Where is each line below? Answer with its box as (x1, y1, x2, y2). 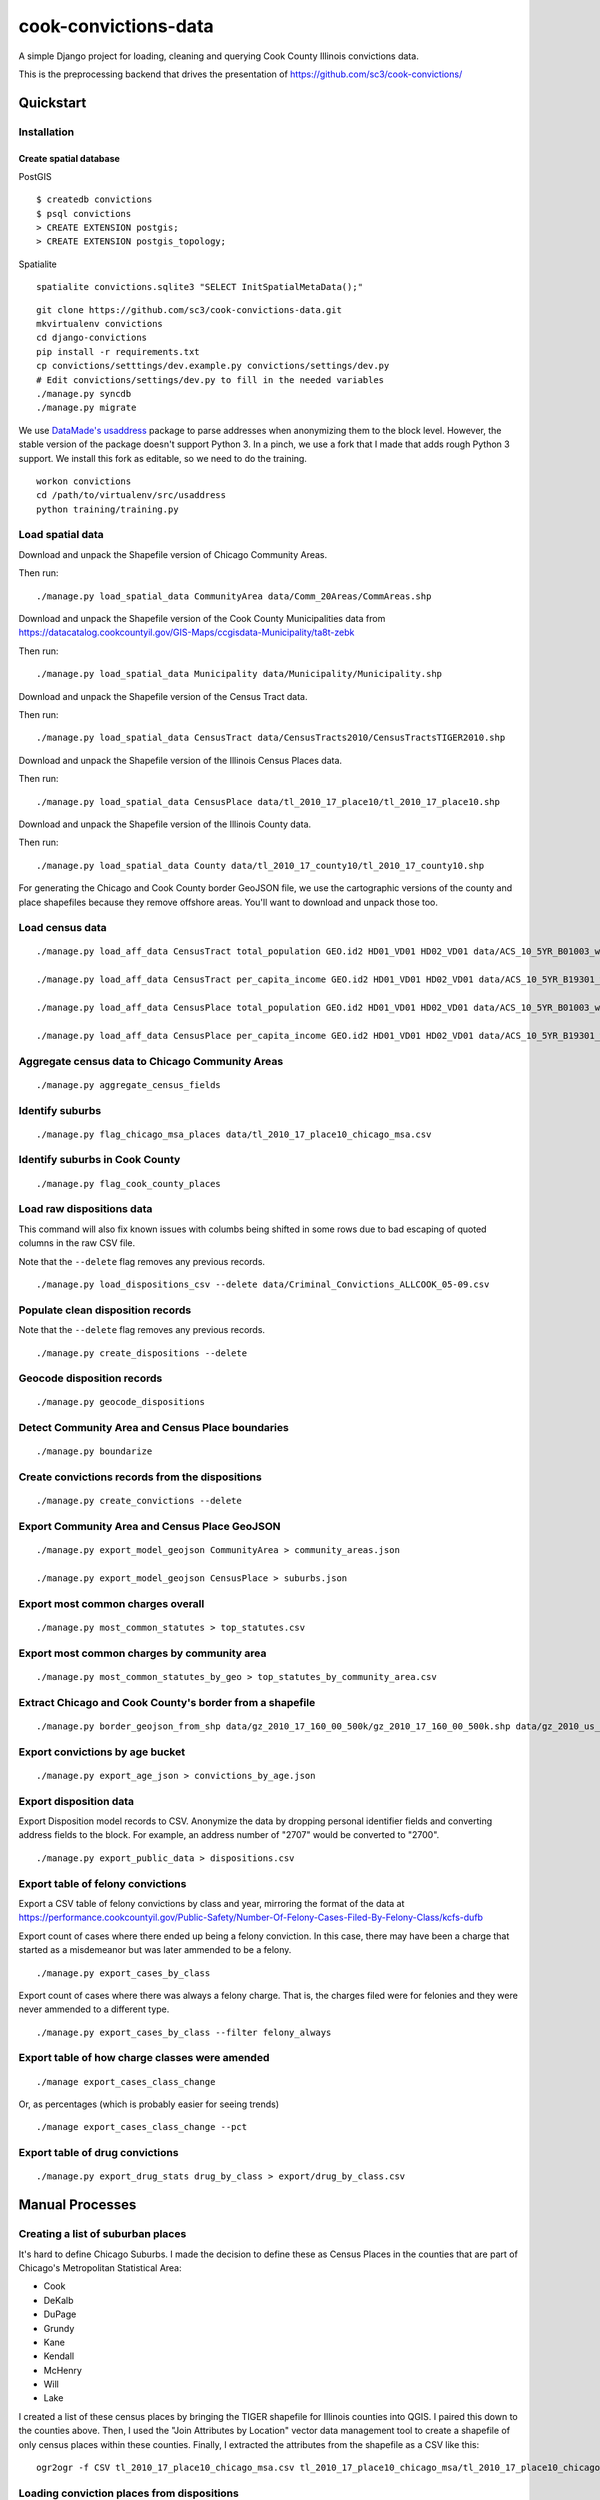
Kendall (43, 2350, 75, 2362)
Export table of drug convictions (18, 2146, 179, 2160)
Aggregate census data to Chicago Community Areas (18, 1054, 284, 1068)
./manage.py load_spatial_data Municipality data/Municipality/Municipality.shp (36, 668, 443, 680)
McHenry (43, 2364, 82, 2376)
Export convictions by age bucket (18, 1745, 185, 1759)
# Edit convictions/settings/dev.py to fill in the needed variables (36, 374, 385, 385)
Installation (18, 125, 75, 139)
